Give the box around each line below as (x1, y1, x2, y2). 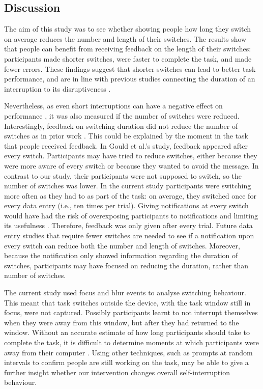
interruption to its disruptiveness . (4, 83, 111, 94)
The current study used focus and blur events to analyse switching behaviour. (4, 287, 246, 298)
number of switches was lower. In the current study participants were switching (4, 180, 251, 191)
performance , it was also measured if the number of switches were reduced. (4, 110, 240, 121)
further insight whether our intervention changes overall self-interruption (4, 367, 230, 377)
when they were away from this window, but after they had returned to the (4, 317, 239, 327)
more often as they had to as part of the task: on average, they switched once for (4, 190, 256, 201)
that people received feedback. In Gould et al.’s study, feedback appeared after (4, 140, 248, 151)
